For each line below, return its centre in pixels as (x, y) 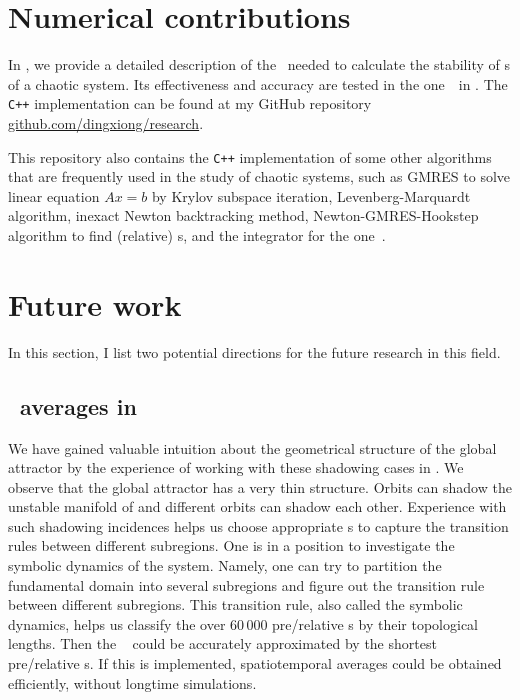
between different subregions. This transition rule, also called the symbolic (235, 604)
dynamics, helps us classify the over (117, 623)
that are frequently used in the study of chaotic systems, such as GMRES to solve (259, 176)
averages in (78, 405)
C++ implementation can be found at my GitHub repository (190, 103)
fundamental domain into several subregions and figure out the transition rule (246, 584)
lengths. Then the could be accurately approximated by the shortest (222, 643)
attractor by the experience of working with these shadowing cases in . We (236, 467)
